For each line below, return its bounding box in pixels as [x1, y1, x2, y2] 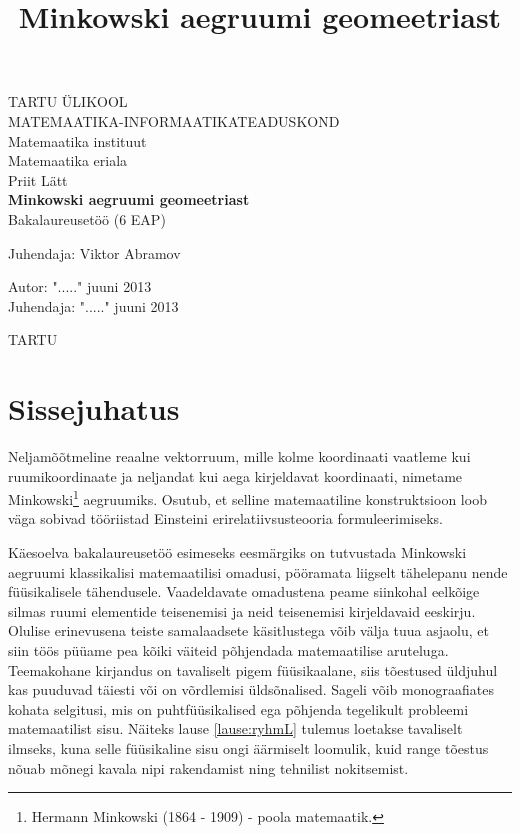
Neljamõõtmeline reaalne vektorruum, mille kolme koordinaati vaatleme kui [8, 446, 471, 467]
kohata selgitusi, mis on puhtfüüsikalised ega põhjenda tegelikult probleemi [8, 698, 469, 719]
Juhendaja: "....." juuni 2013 [8, 295, 179, 316]
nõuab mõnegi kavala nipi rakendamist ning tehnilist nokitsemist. [8, 757, 409, 778]
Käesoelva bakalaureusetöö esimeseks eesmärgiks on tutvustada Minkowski [8, 542, 467, 563]
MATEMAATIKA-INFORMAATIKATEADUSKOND [8, 110, 340, 131]
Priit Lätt [8, 169, 68, 190]
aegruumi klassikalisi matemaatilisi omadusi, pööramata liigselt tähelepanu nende [8, 561, 508, 582]
